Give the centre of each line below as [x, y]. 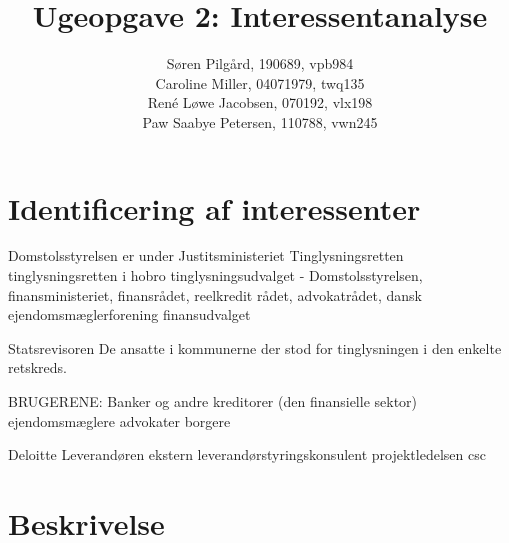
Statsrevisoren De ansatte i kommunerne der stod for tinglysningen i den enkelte [255, 347]
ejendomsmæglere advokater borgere [119, 420]
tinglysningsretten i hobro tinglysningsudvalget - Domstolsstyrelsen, [215, 275]
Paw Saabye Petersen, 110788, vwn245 [260, 121]
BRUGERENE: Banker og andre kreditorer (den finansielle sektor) [213, 401]
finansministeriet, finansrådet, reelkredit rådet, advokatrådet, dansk [215, 294]
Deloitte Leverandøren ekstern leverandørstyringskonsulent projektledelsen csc [247, 454]
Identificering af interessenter [214, 207]
